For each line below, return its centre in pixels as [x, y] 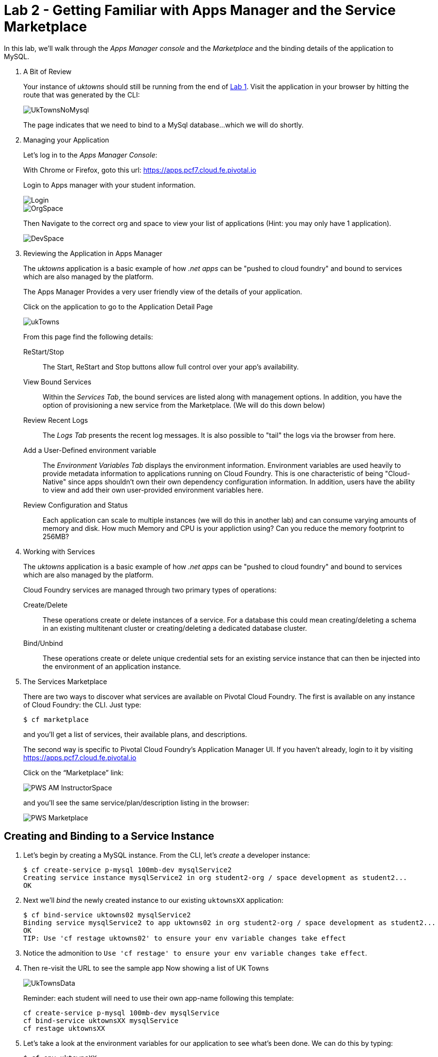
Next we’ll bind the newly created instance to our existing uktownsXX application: [154, 900]
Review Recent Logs [56, 420]
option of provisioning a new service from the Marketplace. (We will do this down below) [184, 405]
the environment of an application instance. [112, 666]
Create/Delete [46, 605]
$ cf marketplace [56, 719]
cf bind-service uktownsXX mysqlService [101, 1020]
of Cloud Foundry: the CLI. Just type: [82, 705]
